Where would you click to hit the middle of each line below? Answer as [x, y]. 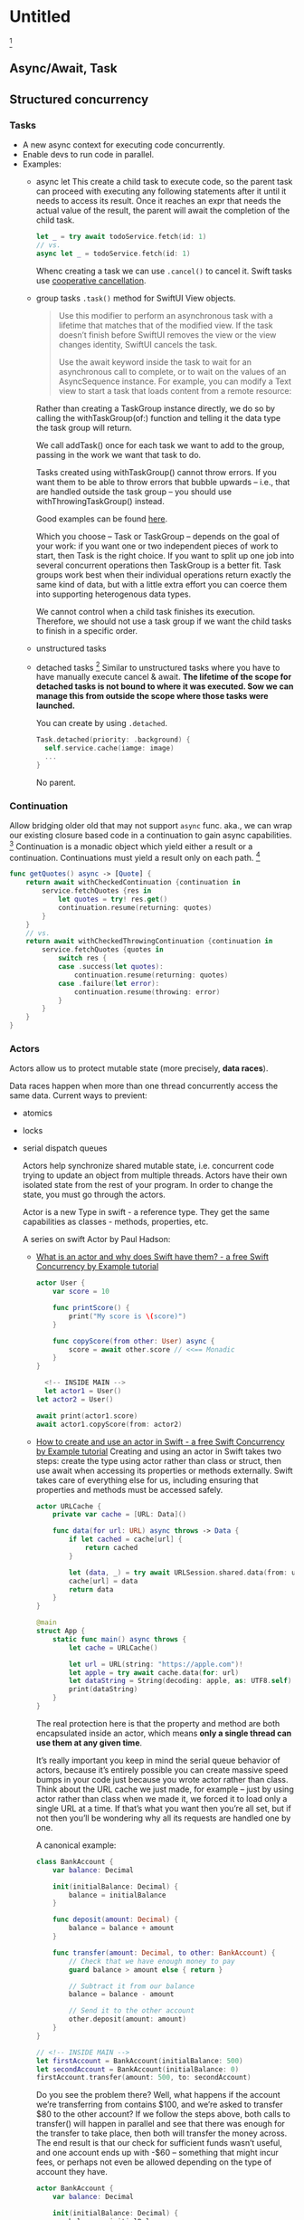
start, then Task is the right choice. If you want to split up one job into [165, 555]
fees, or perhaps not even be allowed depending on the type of [154, 2162]
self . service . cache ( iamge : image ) [109, 749]
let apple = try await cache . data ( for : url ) [154, 1672]
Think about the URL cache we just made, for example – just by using [165, 1789]
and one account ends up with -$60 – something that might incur [157, 2153]
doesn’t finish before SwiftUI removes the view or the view [167, 335]
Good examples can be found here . [102, 519]
